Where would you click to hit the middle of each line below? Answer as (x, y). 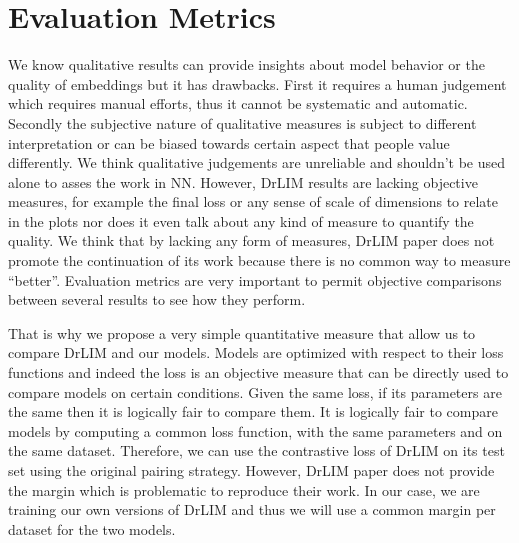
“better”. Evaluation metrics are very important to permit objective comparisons (255, 279)
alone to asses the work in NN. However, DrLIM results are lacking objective (243, 181)
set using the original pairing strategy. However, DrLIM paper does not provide (251, 470)
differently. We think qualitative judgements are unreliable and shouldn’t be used (257, 162)
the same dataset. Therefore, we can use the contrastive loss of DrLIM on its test (256, 450)
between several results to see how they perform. (157, 299)
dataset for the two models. (92, 528)
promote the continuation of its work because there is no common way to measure (259, 260)
